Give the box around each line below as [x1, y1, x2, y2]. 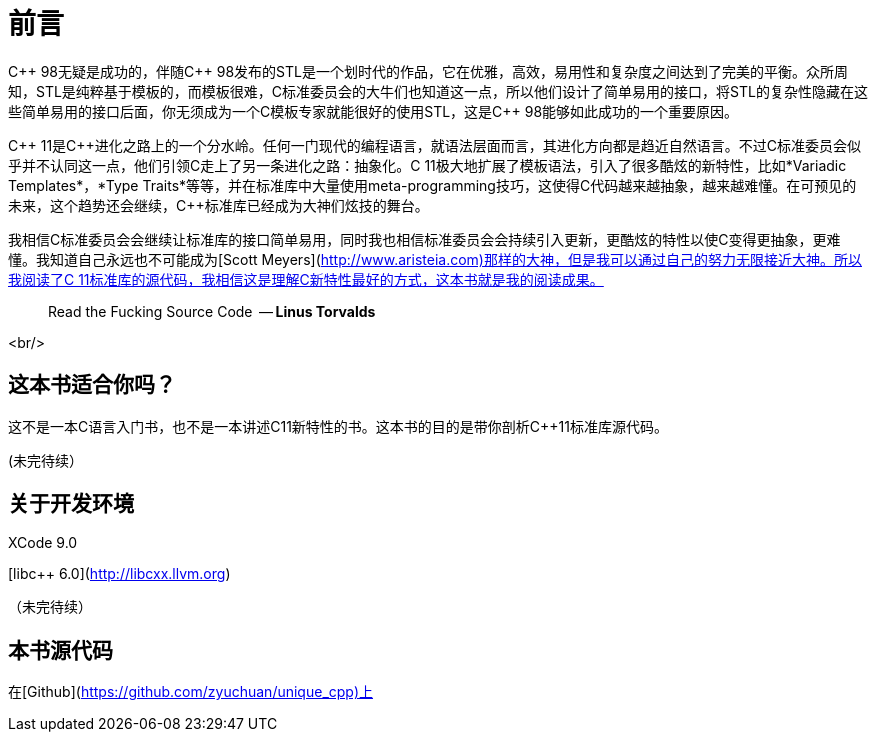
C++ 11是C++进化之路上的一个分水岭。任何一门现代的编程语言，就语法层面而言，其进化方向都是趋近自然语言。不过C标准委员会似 [8, 136, 862, 154]
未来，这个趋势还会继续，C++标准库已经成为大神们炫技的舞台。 [8, 196, 429, 214]
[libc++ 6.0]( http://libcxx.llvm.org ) [8, 565, 231, 583]
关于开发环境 [8, 491, 134, 517]
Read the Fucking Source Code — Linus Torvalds [48, 302, 376, 320]
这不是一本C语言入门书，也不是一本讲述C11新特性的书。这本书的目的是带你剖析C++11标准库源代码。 [8, 417, 668, 435]
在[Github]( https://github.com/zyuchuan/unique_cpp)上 [8, 683, 374, 701]
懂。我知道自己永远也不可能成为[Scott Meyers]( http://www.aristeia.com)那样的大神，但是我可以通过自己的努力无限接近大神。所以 [8, 250, 862, 268]
